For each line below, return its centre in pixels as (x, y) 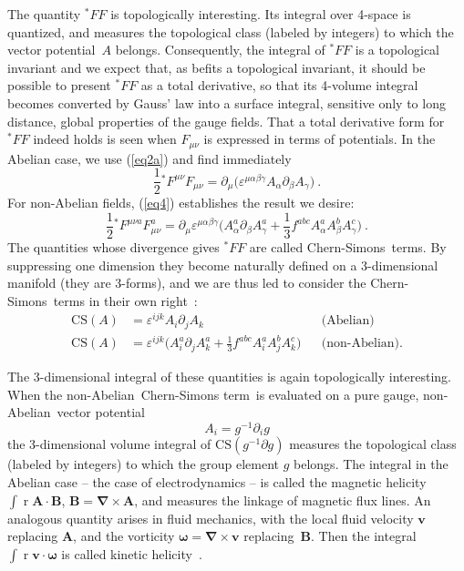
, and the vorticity (124, 536)
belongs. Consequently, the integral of (220, 50)
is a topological (397, 50)
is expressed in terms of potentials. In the (320, 139)
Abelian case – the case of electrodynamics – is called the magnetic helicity (217, 482)
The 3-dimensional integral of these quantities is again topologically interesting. (229, 377)
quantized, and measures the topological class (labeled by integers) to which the (231, 31)
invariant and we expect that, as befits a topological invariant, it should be (217, 67)
